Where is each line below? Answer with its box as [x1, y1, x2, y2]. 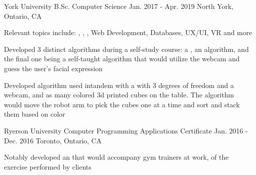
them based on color [4, 109, 65, 119]
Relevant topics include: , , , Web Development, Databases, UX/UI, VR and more [4, 27, 252, 38]
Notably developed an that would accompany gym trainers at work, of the [4, 152, 229, 162]
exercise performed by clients [4, 161, 91, 172]
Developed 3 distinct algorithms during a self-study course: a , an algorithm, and [4, 44, 249, 54]
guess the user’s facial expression [4, 63, 103, 73]
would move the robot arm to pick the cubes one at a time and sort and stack [4, 99, 240, 109]
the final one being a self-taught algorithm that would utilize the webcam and [4, 53, 240, 64]
